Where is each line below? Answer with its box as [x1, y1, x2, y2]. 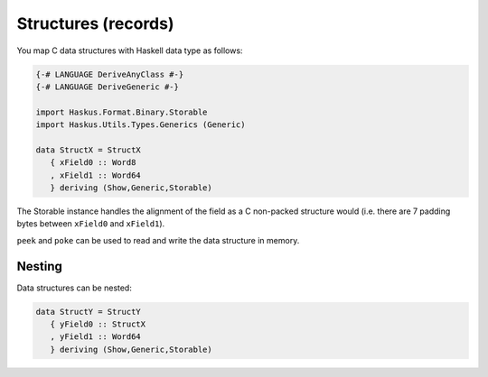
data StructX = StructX [35, 144, 142, 155]
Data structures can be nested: [16, 282, 133, 293]
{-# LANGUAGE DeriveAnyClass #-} [35, 69, 184, 79]
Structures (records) [16, 14, 175, 33]
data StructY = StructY [35, 307, 142, 317]
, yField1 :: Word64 [50, 332, 142, 342]
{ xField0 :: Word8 [50, 158, 136, 168]
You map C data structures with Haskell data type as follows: [16, 45, 243, 56]
